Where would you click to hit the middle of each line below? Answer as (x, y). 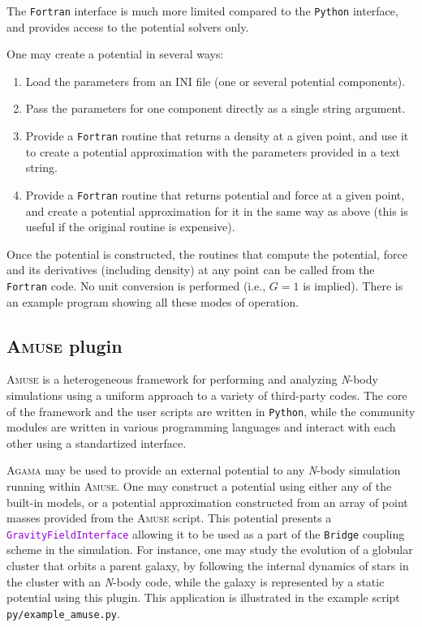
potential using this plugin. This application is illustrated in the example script (203, 597)
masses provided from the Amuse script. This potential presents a (169, 518)
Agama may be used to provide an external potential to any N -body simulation (204, 470)
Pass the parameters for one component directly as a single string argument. (215, 108)
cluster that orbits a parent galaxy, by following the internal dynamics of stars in (208, 566)
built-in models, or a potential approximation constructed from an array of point (207, 502)
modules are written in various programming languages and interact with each (201, 427)
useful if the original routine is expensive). (130, 227)
